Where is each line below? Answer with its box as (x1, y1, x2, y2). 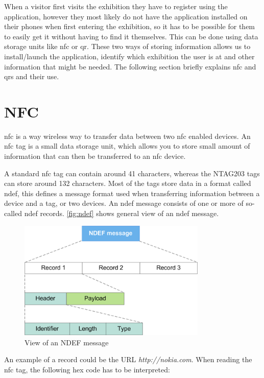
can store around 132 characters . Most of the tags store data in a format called (4, 178, 251, 188)
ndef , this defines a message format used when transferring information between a (4, 187, 260, 198)
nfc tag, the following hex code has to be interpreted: (4, 364, 170, 374)
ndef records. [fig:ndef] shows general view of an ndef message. (24, 208, 219, 219)
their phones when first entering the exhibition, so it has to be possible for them (4, 21, 255, 32)
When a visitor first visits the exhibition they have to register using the (4, 1, 228, 11)
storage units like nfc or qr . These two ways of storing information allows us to (4, 41, 251, 52)
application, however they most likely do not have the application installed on (4, 11, 248, 21)
